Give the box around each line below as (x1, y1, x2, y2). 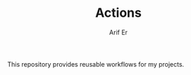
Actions (94, 5, 142, 21)
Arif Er (109, 28, 128, 36)
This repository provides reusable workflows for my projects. (7, 60, 185, 68)
